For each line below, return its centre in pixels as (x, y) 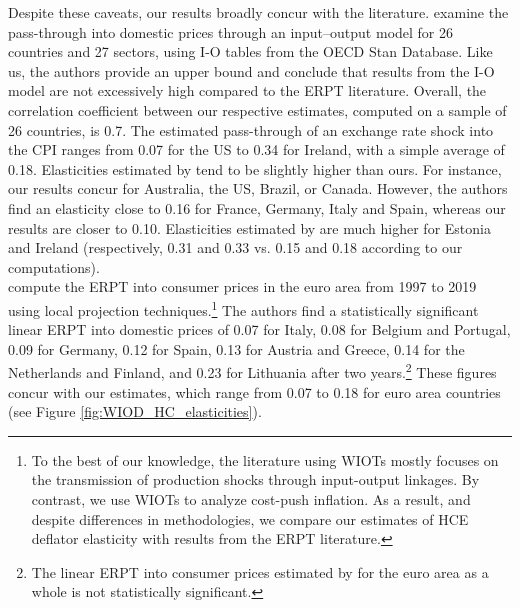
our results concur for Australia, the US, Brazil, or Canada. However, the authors (258, 188)
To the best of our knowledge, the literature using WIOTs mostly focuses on (265, 459)
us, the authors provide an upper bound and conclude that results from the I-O (251, 70)
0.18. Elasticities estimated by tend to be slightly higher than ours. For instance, (255, 168)
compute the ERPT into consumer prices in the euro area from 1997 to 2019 (242, 286)
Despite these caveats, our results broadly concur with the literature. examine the (258, 12)
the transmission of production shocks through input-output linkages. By (255, 479)
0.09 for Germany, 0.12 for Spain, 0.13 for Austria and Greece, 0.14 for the (236, 348)
